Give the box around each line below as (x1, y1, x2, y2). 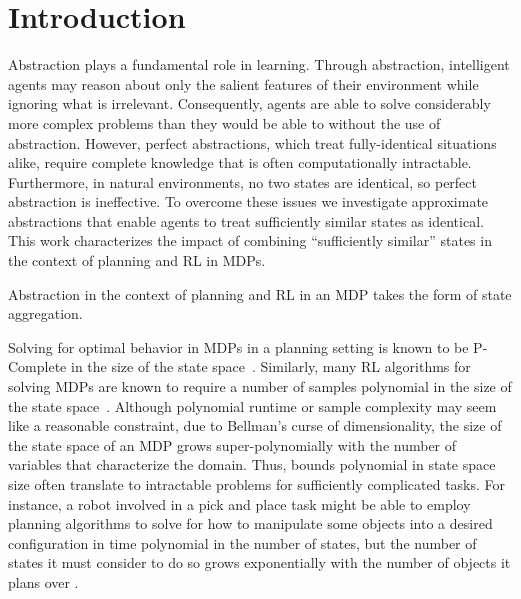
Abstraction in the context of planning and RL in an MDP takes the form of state (8, 283, 512, 304)
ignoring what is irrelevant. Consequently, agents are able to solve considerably (8, 93, 491, 114)
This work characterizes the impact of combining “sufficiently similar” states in (8, 230, 492, 251)
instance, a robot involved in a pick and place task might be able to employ (8, 493, 471, 514)
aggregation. (8, 303, 83, 324)
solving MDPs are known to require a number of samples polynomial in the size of (8, 376, 512, 397)
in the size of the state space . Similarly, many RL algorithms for (70, 356, 471, 377)
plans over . (8, 571, 79, 592)
